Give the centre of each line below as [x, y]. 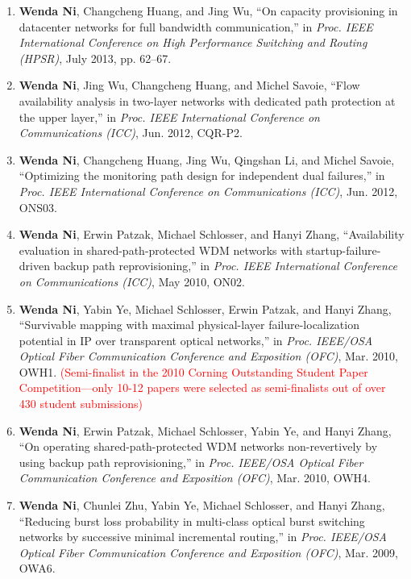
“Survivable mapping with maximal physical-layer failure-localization [189, 325]
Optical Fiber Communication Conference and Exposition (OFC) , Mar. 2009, [208, 552]
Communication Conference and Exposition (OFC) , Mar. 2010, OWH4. [195, 478]
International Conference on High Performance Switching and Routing [193, 42]
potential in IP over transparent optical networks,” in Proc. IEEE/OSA [196, 340]
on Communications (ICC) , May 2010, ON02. [132, 281]
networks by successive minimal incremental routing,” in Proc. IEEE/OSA [203, 537]
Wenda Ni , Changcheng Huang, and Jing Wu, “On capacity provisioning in [208, 10]
